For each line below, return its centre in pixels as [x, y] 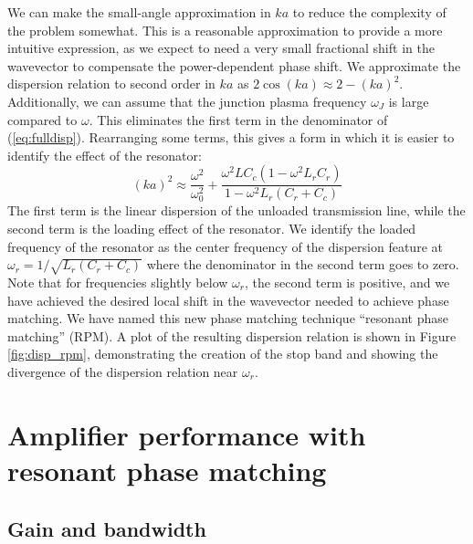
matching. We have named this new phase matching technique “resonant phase [228, 318]
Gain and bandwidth [107, 528]
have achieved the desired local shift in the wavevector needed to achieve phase [228, 300]
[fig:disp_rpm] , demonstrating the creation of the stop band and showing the [223, 354]
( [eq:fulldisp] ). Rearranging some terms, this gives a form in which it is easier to [231, 137]
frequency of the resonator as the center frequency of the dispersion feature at [225, 246]
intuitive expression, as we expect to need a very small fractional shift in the [221, 48]
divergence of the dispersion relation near [123, 371]
